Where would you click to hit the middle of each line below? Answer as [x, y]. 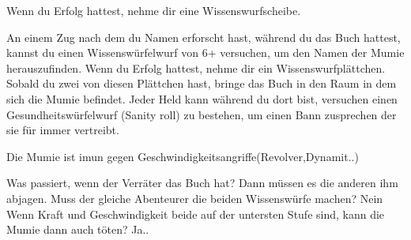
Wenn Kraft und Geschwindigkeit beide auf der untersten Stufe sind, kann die [196, 214]
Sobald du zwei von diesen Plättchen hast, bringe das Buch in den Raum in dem [202, 83]
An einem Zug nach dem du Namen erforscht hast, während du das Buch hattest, [204, 37]
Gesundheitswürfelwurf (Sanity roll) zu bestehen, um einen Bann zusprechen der [202, 114]
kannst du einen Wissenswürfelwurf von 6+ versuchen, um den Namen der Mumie [205, 52]
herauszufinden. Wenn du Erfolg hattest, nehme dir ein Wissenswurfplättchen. [196, 67]
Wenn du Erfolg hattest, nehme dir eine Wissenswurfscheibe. [154, 10]
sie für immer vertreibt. [63, 130]
